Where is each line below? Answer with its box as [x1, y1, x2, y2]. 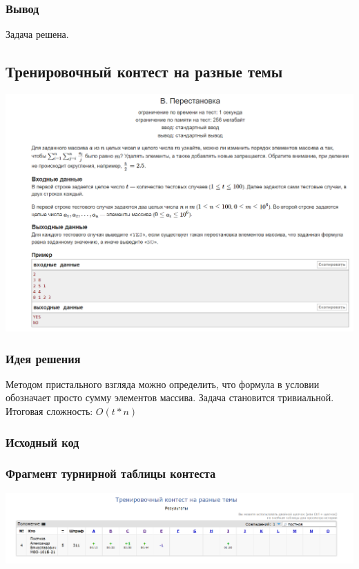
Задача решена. [6, 27, 69, 41]
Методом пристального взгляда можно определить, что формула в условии [6, 376, 320, 391]
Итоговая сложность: [6, 404, 93, 418]
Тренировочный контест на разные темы [6, 61, 283, 82]
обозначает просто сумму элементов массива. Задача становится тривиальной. [6, 390, 334, 405]
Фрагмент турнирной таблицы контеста [6, 465, 216, 482]
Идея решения [6, 349, 81, 367]
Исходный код [6, 433, 79, 450]
